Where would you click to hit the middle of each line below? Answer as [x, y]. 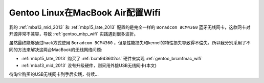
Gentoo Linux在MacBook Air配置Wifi [85, 13]
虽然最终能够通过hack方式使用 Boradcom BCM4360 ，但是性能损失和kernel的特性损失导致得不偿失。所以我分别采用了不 [130, 43]
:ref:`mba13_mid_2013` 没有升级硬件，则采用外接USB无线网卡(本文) [89, 65]
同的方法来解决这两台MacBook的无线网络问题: [56, 50]
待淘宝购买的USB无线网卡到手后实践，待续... [54, 74]
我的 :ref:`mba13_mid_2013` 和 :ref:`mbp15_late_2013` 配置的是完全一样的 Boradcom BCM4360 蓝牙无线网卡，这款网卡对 [130, 27]
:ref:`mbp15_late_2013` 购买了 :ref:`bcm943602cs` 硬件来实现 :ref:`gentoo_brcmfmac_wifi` [112, 59]
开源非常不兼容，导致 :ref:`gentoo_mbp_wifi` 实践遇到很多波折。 [74, 33]
